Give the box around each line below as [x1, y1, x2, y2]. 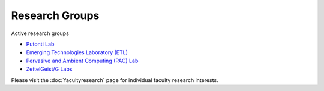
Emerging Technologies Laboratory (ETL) [26, 49, 128, 56]
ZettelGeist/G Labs [26, 65, 73, 73]
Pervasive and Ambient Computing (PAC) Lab [26, 57, 139, 64]
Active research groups [11, 30, 69, 37]
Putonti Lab [26, 40, 55, 48]
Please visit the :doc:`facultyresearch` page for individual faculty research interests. [11, 76, 218, 83]
